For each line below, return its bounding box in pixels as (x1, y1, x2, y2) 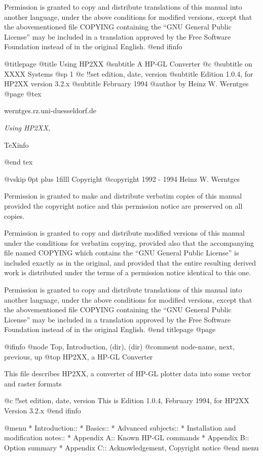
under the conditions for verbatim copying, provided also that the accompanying (4, 237, 254, 248)
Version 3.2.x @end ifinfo (4, 405, 81, 415)
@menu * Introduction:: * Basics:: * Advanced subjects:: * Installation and (4, 422, 236, 433)
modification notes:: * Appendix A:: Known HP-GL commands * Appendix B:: (4, 432, 249, 443)
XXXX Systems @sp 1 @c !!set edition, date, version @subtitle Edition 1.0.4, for (4, 68, 253, 79)
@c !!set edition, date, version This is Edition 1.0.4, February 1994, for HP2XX (4, 395, 249, 406)
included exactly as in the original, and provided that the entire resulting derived (4, 257, 256, 268)
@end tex (4, 156, 33, 167)
